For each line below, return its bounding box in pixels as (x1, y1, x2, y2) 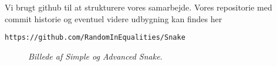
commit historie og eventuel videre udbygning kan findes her (5, 12, 222, 25)
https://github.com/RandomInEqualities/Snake (5, 33, 185, 42)
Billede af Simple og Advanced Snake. (28, 50, 163, 62)
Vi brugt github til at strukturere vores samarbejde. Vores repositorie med (5, 1, 272, 13)
